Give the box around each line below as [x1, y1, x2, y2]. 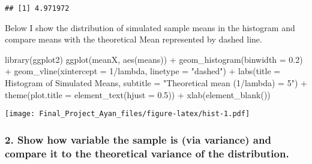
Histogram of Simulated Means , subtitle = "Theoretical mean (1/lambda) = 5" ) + [5, 77, 307, 89]
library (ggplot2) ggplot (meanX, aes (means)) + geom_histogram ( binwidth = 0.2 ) [5, 53, 303, 65]
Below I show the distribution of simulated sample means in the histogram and [5, 21, 295, 34]
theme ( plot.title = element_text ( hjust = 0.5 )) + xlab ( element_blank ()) [5, 88, 271, 101]
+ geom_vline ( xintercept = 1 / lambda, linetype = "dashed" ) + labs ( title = [5, 65, 281, 77]
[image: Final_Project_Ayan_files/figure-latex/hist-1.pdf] [5, 110, 250, 119]
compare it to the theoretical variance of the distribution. [5, 145, 289, 160]
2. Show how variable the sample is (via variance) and [5, 132, 271, 147]
